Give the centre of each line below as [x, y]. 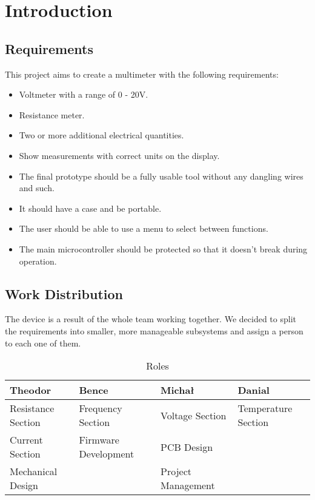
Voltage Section [194, 415]
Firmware [99, 440]
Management [188, 485]
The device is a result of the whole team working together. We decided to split [151, 319]
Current [26, 440]
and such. [37, 188]
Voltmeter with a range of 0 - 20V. [84, 94]
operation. [38, 261]
